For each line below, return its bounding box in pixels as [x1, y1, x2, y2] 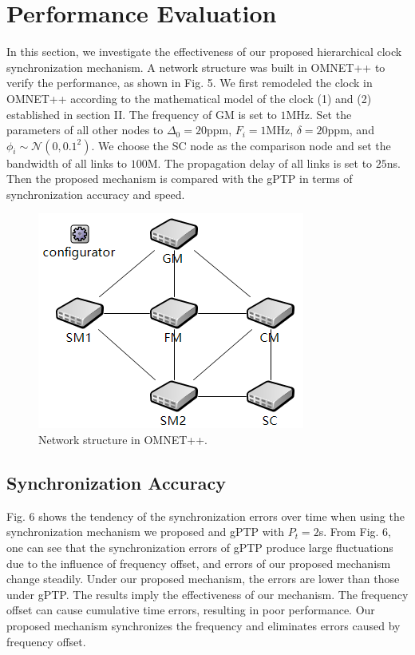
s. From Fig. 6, [318, 523, 391, 540]
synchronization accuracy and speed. [6, 185, 185, 202]
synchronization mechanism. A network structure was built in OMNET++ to [6, 58, 385, 75]
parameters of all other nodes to [6, 121, 164, 138]
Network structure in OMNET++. [38, 431, 207, 448]
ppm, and [327, 121, 374, 138]
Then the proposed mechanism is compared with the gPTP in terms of [6, 170, 353, 187]
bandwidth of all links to [6, 154, 128, 171]
